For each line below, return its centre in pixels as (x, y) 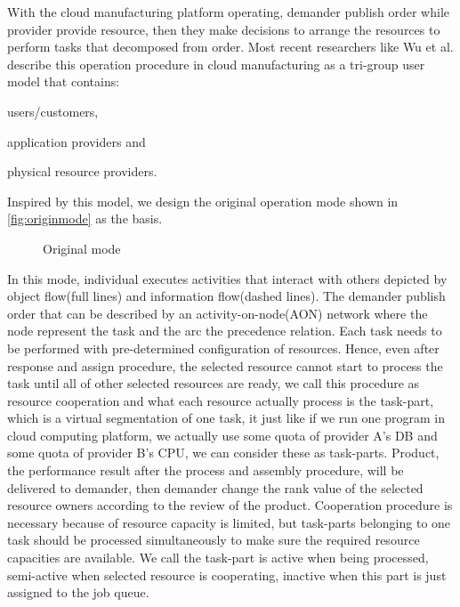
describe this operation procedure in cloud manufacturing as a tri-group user (216, 64)
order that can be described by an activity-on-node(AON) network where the (218, 313)
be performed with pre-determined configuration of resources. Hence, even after (223, 348)
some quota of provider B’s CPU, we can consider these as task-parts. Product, (223, 453)
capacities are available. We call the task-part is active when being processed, (218, 558)
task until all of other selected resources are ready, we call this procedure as (214, 383)
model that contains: (64, 81)
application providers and (77, 141)
